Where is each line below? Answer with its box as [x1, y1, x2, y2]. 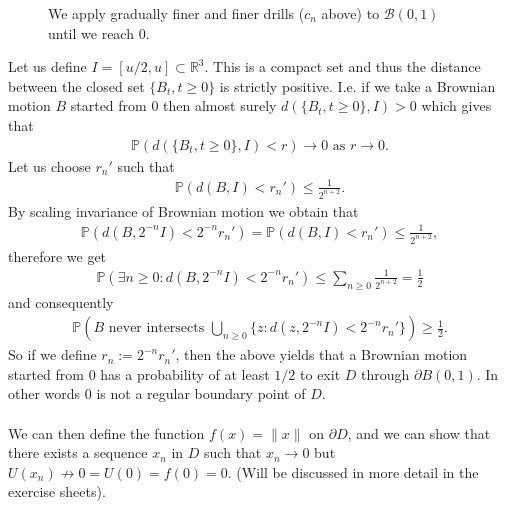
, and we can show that [347, 422, 491, 443]
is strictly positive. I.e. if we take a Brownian [219, 75, 496, 96]
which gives [421, 95, 492, 116]
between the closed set [8, 75, 145, 96]
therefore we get [8, 245, 107, 266]
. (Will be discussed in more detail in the [227, 461, 479, 482]
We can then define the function [8, 422, 205, 443]
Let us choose [8, 155, 91, 176]
